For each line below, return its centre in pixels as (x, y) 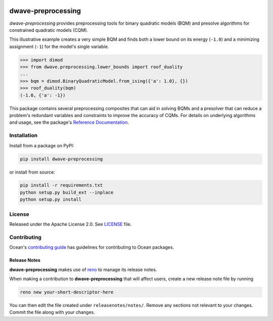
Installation (24, 135)
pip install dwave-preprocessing (61, 159)
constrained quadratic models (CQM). (49, 30)
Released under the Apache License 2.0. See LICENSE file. (71, 224)
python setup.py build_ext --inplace (67, 192)
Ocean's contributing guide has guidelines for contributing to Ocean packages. (92, 247)
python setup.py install (51, 200)
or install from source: (32, 172)
